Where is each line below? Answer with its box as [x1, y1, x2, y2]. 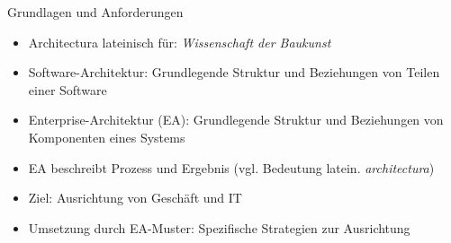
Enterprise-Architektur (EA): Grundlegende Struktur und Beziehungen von [28, 110, 444, 129]
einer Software [28, 80, 107, 99]
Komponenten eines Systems [28, 127, 185, 146]
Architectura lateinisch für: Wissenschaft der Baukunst [28, 32, 331, 51]
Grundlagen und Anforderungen [7, 3, 184, 21]
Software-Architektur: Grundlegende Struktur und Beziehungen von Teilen [28, 63, 440, 82]
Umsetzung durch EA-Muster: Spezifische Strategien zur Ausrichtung [28, 218, 410, 237]
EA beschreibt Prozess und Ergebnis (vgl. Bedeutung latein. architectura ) [28, 158, 435, 177]
